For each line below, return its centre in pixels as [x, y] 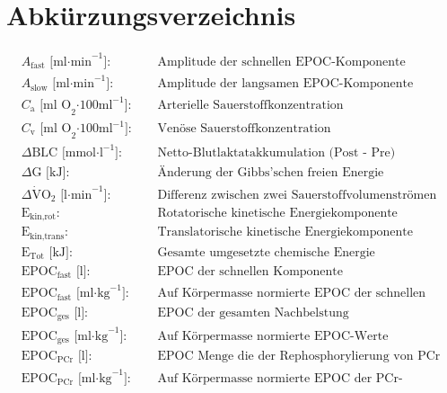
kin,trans [47, 236]
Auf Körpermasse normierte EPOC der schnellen [292, 294]
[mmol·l [82, 153]
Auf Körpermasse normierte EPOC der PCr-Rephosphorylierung [280, 378]
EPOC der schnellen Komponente [250, 271]
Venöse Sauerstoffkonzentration [244, 129]
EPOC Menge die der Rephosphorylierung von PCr [299, 356]
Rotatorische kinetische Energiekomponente [277, 213]
